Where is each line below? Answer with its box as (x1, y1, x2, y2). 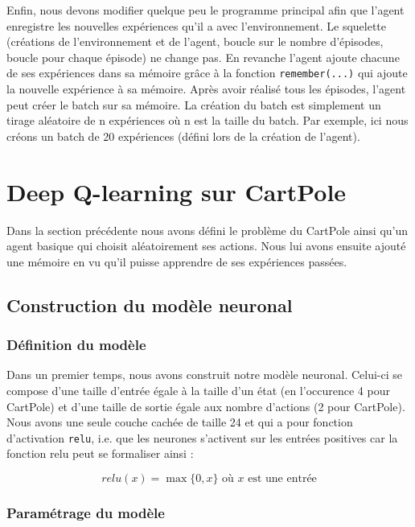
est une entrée (248, 472, 317, 484)
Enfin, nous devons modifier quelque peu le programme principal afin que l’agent (6, 2, 405, 18)
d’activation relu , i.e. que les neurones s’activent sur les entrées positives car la (6, 429, 398, 446)
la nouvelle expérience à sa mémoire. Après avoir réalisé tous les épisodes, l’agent (6, 80, 406, 97)
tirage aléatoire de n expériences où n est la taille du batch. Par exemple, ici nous (6, 112, 409, 129)
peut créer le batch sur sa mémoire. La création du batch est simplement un (6, 96, 381, 113)
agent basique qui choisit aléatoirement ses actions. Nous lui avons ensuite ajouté (6, 237, 406, 254)
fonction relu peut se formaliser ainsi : (6, 445, 194, 462)
